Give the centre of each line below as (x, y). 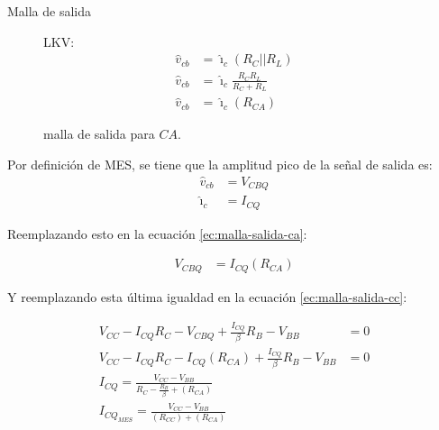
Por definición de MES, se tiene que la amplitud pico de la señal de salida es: (220, 164)
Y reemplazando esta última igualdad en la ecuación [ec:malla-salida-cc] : (207, 296)
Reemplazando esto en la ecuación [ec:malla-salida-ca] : (157, 233)
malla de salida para (99, 134)
